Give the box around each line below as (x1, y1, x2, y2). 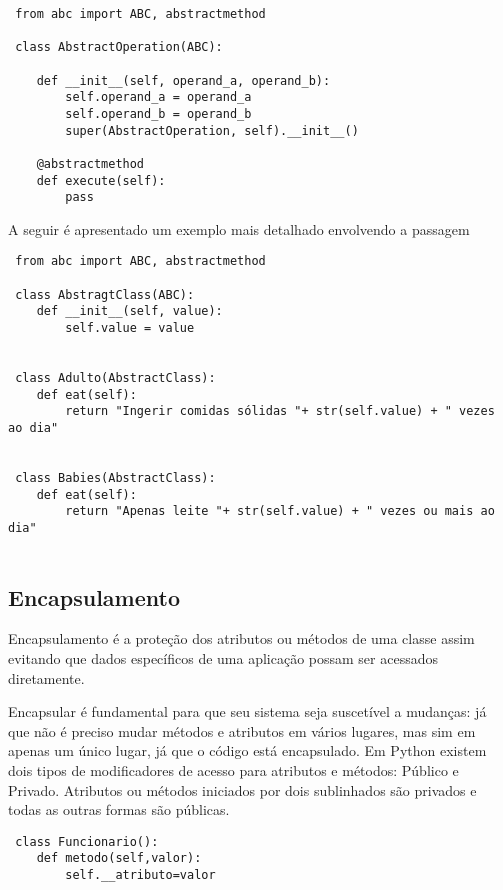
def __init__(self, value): (36, 304, 223, 319)
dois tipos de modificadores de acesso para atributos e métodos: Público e (8, 760, 459, 781)
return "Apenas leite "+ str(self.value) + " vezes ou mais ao (65, 504, 495, 519)
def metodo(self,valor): (36, 851, 202, 866)
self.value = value (65, 321, 195, 336)
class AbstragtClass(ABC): (15, 287, 195, 302)
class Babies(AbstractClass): (15, 471, 216, 485)
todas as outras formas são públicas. (8, 799, 230, 820)
